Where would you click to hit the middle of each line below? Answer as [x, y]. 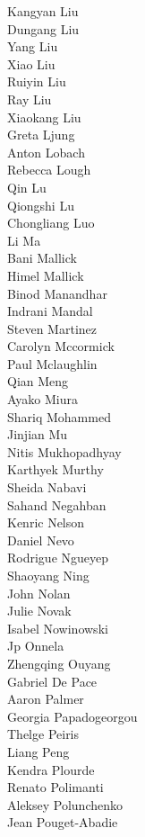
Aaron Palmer [46, 699]
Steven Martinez [52, 328]
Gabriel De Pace [52, 681]
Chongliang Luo [51, 223]
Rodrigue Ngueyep [58, 558]
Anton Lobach [46, 152]
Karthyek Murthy [55, 469]
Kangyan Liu [43, 11]
